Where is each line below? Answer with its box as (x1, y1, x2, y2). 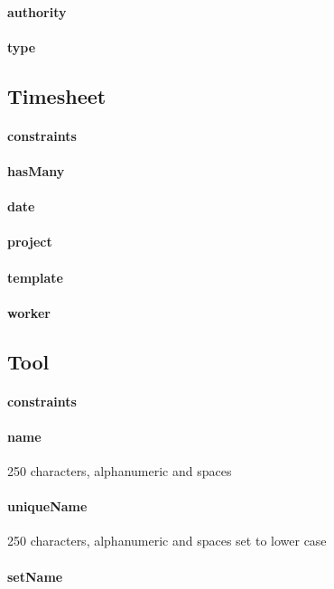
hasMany (7, 161, 65, 180)
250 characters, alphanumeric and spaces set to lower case (7, 531, 327, 550)
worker (7, 303, 51, 322)
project (7, 232, 52, 251)
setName (7, 566, 63, 585)
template (7, 267, 63, 286)
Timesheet (7, 81, 107, 109)
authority (7, 2, 67, 21)
